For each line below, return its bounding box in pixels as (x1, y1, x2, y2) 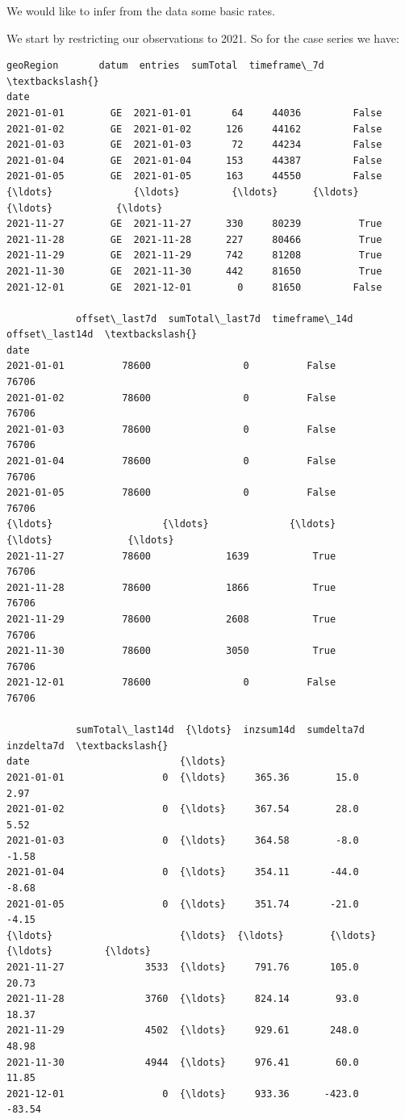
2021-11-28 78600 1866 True (6, 581, 336, 593)
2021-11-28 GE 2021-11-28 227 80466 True (6, 233, 382, 245)
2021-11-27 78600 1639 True (6, 550, 336, 562)
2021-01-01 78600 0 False (6, 360, 336, 372)
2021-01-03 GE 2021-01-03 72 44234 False (6, 139, 382, 151)
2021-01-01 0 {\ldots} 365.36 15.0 (6, 771, 359, 783)
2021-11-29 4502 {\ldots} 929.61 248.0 (6, 1025, 359, 1037)
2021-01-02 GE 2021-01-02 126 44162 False (6, 123, 382, 135)
